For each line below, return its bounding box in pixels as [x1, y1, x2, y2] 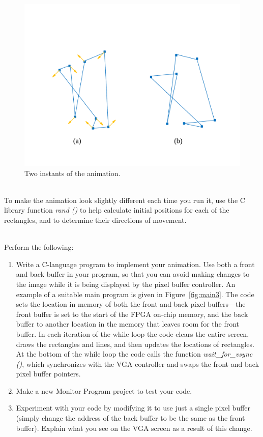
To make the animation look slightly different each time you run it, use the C [4, 194, 245, 205]
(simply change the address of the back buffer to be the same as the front [16, 413, 245, 423]
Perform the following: [4, 242, 74, 252]
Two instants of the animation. [24, 167, 121, 178]
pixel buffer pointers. [16, 368, 81, 379]
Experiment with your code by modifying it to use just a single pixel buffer [16, 402, 251, 413]
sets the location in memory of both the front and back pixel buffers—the [16, 299, 246, 309]
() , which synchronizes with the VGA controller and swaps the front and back [16, 358, 259, 369]
